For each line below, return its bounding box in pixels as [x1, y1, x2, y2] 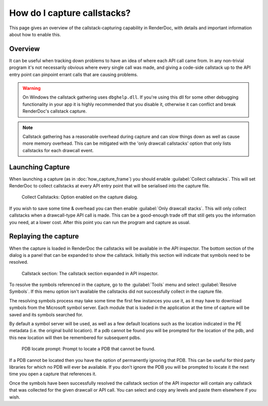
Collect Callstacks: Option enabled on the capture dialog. [21, 194, 138, 200]
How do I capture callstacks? [9, 7, 131, 18]
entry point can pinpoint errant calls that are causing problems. [9, 71, 138, 77]
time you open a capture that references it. [9, 371, 97, 377]
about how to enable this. [9, 31, 62, 37]
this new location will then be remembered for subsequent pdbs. [9, 335, 141, 341]
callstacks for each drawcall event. [22, 147, 94, 153]
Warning [22, 85, 41, 91]
